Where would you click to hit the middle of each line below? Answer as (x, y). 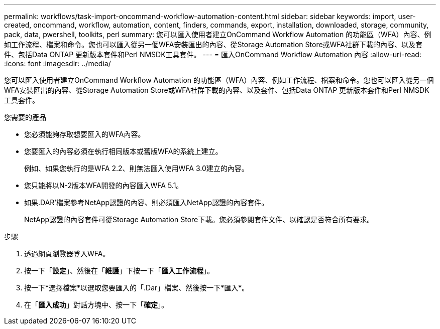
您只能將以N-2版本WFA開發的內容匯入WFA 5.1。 (104, 185)
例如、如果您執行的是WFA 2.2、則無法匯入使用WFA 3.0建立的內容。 (136, 168)
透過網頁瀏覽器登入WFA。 (67, 254)
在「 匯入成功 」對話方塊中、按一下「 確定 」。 (96, 305)
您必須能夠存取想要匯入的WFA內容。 (85, 134)
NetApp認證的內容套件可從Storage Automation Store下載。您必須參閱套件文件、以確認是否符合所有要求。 (199, 219)
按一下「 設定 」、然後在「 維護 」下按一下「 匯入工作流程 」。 (119, 271)
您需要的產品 (25, 117)
